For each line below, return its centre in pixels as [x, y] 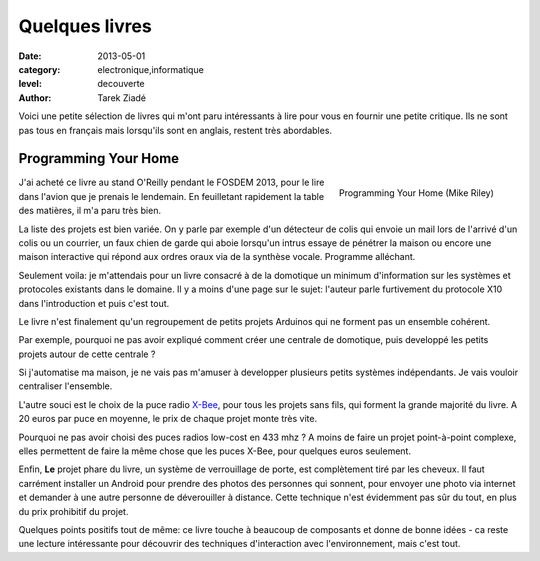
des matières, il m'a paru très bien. [90, 211]
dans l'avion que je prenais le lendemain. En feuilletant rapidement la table [171, 196]
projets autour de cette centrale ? [87, 354]
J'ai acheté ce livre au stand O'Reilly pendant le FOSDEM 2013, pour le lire [171, 182]
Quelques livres [85, 26]
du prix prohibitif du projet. [73, 511]
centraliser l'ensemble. [65, 386]
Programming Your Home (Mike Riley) [416, 193]
